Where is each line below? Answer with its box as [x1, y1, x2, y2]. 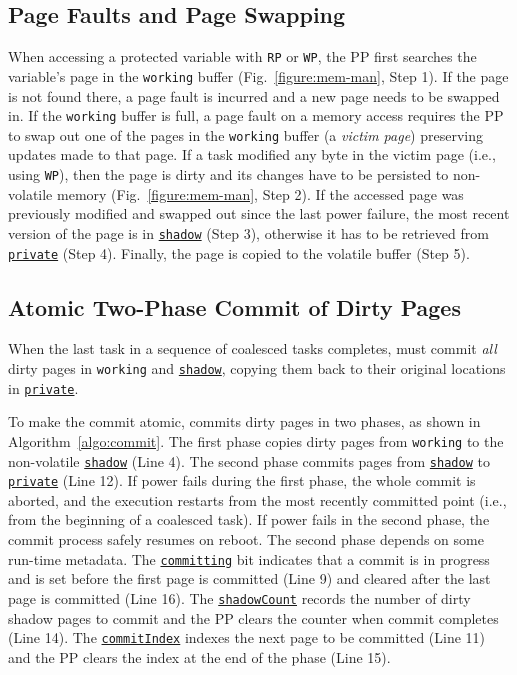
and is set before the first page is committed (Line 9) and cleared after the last [8, 568, 491, 589]
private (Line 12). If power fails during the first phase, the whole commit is [8, 470, 476, 491]
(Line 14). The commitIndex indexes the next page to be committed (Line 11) [8, 627, 486, 648]
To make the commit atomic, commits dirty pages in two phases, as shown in [8, 411, 481, 432]
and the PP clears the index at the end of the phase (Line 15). [8, 646, 391, 667]
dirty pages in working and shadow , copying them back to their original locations [8, 357, 506, 378]
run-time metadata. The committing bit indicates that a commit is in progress [8, 548, 490, 569]
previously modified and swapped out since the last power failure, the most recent [8, 203, 510, 224]
